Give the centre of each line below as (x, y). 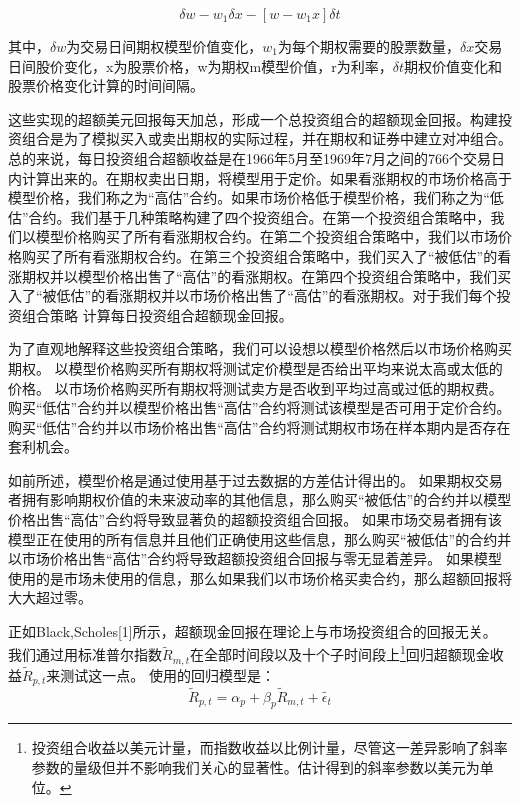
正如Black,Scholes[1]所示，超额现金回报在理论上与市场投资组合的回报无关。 (252, 631)
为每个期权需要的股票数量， (368, 46)
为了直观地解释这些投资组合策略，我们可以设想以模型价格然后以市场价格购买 (260, 348)
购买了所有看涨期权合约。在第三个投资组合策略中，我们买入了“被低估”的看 (266, 255)
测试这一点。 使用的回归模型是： (167, 674)
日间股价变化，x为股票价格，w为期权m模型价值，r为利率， (200, 65)
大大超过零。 (50, 597)
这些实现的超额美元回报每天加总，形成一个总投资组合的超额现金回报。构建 (253, 118)
